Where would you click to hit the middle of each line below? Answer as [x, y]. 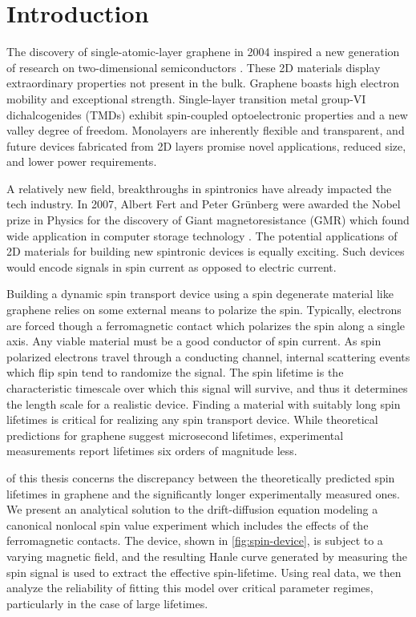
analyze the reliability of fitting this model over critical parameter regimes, [190, 588]
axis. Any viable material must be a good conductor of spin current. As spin [194, 341]
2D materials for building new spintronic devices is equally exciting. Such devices [206, 251]
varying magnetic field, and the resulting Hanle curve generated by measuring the [207, 556]
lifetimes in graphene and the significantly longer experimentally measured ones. [203, 493]
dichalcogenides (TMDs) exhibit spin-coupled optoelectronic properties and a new [207, 114]
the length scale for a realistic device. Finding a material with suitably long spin [204, 403]
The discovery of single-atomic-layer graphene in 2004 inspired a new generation [203, 52]
